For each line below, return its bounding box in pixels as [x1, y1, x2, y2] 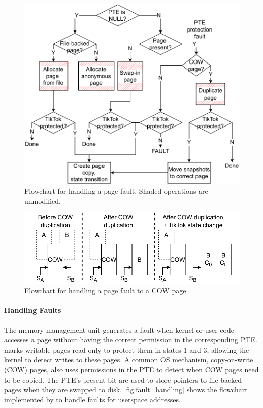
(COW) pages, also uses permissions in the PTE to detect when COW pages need [4, 364, 259, 374]
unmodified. [24, 195, 61, 206]
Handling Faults [4, 305, 61, 316]
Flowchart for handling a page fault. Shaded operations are [24, 185, 208, 196]
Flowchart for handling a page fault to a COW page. [24, 285, 188, 296]
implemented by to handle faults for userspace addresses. [4, 394, 181, 404]
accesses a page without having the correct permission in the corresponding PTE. [4, 334, 257, 345]
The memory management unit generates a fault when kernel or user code [4, 324, 234, 335]
